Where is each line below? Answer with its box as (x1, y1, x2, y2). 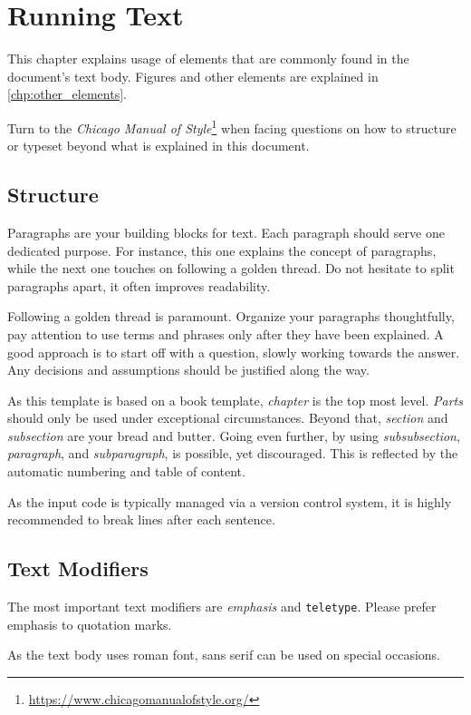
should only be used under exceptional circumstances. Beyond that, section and (7, 408, 448, 427)
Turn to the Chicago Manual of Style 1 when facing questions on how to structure (7, 115, 457, 137)
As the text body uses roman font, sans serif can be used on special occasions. (7, 645, 440, 664)
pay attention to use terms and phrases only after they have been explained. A (7, 324, 444, 343)
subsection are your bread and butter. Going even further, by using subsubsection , (7, 426, 460, 445)
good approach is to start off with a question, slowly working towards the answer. (7, 342, 460, 361)
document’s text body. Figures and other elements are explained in (7, 66, 379, 85)
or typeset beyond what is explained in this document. (7, 136, 310, 155)
